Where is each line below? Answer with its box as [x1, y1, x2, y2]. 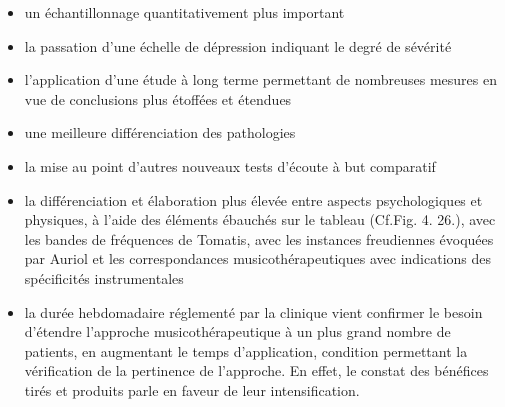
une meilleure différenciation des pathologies [24, 122, 296, 143]
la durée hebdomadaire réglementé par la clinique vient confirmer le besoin [24, 301, 483, 322]
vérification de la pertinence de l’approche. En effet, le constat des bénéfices [24, 360, 489, 381]
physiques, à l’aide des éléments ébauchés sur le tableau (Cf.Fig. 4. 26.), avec [24, 209, 496, 230]
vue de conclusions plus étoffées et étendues [24, 88, 292, 109]
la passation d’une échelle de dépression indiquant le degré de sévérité [24, 35, 452, 56]
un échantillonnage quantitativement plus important [24, 2, 345, 22]
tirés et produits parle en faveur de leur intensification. [24, 379, 360, 400]
